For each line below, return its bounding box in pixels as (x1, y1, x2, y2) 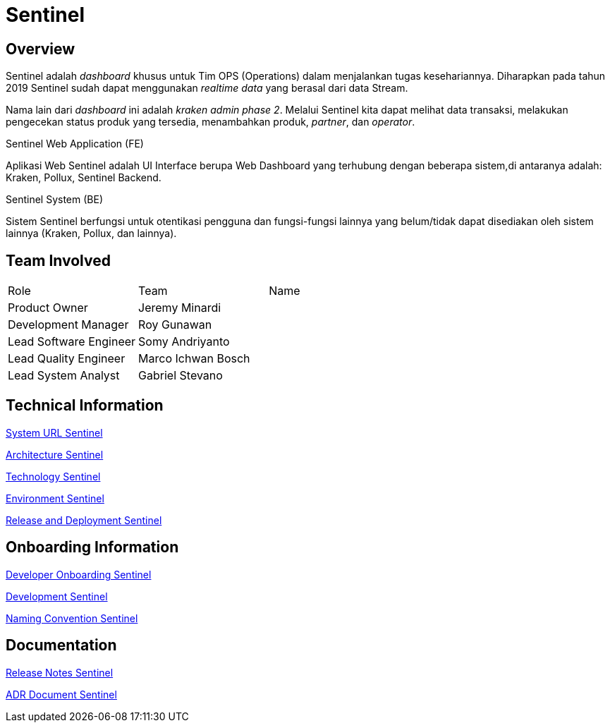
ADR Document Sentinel (6, 688, 117, 700)
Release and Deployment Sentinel (6, 514, 162, 526)
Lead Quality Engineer (8, 351, 126, 366)
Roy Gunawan (138, 317, 212, 332)
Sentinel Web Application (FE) (6, 138, 144, 150)
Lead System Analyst (8, 368, 120, 383)
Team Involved (6, 251, 111, 269)
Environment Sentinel (6, 492, 104, 504)
